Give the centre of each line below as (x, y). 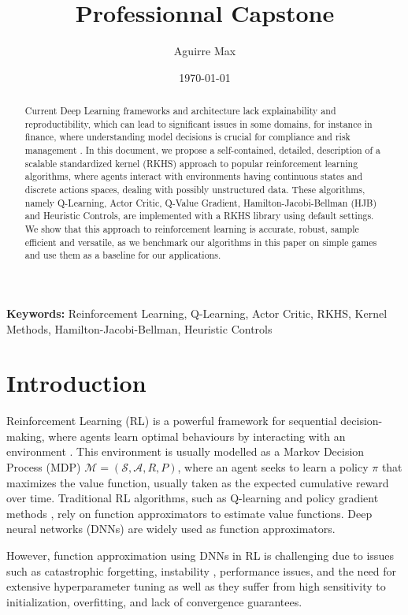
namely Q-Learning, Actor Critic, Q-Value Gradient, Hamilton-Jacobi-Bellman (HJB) (201, 202)
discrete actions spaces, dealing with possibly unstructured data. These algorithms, (195, 190)
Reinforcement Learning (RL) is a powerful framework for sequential (172, 421)
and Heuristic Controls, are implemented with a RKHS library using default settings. (199, 216)
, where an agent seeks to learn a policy (273, 467)
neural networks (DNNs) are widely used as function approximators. (171, 529)
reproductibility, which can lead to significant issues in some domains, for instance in (198, 123)
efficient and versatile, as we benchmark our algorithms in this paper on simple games (201, 242)
